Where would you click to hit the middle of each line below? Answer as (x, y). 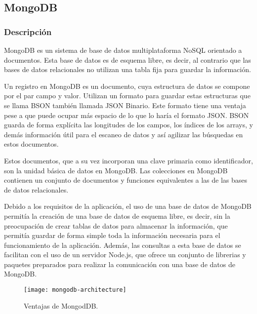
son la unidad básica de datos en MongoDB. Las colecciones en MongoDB (116, 170)
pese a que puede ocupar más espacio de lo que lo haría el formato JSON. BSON (127, 115)
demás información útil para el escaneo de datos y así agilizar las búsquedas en (124, 134)
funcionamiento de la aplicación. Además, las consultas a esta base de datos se (123, 245)
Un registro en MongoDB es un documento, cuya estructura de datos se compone (127, 86)
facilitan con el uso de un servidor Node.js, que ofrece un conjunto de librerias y (125, 255)
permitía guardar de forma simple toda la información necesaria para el (112, 235)
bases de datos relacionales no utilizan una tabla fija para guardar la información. (128, 69)
